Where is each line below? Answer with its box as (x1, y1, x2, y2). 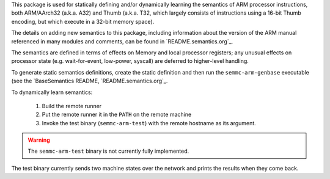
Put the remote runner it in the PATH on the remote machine (42, 111, 192, 119)
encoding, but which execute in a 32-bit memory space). (11, 18, 155, 25)
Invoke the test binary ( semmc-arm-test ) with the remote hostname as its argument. (42, 119, 256, 126)
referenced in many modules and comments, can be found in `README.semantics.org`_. (11, 37, 233, 45)
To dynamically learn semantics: (11, 89, 93, 96)
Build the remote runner (42, 102, 102, 109)
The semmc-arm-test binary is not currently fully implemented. (28, 147, 189, 155)
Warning (28, 136, 50, 144)
